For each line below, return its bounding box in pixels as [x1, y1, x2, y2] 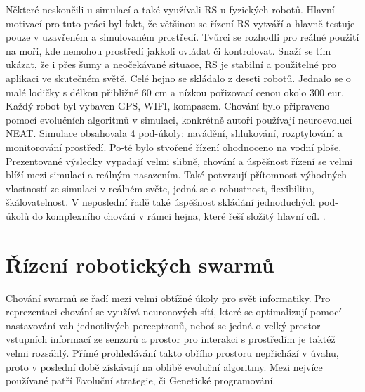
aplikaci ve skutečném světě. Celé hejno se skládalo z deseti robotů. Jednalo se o [6, 70, 351, 85]
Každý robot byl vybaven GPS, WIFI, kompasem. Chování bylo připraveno [6, 98, 330, 113]
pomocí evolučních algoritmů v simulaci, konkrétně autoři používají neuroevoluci [6, 112, 352, 126]
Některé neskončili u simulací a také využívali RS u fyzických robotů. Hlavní [6, 2, 335, 16]
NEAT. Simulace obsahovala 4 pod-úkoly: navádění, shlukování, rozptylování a [6, 126, 343, 141]
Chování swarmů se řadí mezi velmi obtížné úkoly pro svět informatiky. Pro [6, 290, 331, 305]
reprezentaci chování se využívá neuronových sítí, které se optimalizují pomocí [6, 304, 342, 319]
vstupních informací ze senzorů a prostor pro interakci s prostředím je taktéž [6, 332, 336, 346]
